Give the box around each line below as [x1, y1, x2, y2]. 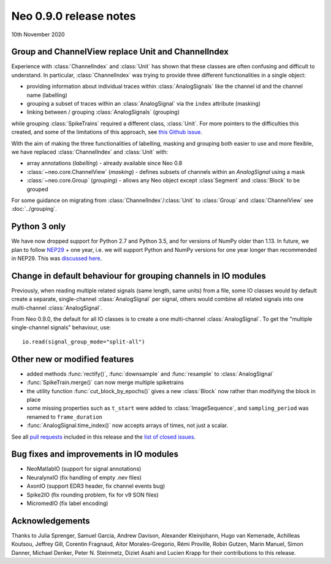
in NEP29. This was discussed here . [11, 255, 102, 262]
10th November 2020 [11, 31, 65, 38]
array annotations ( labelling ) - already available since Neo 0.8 [26, 160, 183, 167]
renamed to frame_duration [26, 413, 103, 420]
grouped [26, 185, 48, 193]
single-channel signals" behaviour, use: [11, 324, 112, 331]
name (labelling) [26, 91, 67, 98]
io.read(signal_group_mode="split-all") [22, 338, 145, 345]
